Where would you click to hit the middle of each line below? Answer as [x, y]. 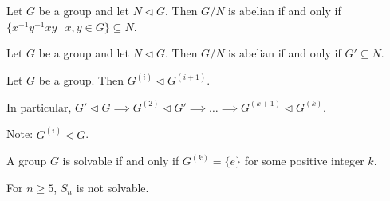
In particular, [39, 106]
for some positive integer [304, 161]
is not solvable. [112, 188]
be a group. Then [81, 80]
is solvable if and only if [121, 161]
